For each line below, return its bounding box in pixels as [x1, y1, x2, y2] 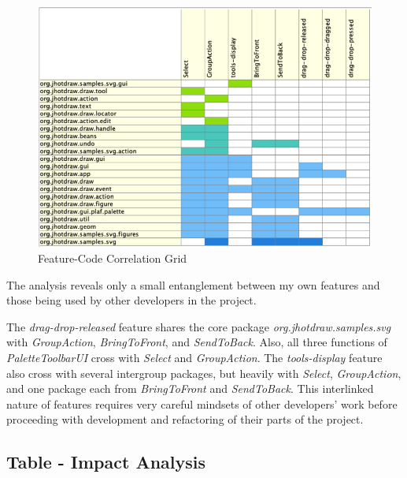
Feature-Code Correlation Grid [38, 250, 187, 267]
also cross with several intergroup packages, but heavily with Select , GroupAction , [6, 364, 401, 381]
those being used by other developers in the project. [6, 292, 257, 308]
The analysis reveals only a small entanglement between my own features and [6, 276, 380, 293]
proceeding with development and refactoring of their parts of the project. [6, 411, 364, 428]
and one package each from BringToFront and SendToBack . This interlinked [6, 380, 374, 397]
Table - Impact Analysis [6, 450, 206, 474]
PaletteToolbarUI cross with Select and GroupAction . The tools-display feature [6, 349, 383, 366]
